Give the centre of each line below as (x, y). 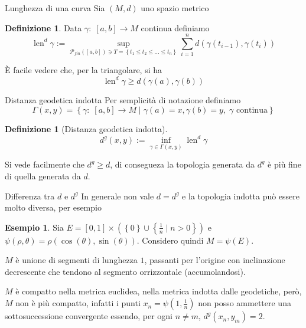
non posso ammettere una (245, 303)
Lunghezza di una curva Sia (55, 8)
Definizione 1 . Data (43, 27)
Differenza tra (30, 196)
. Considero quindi (170, 240)
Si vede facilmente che (45, 164)
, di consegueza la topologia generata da (183, 164)
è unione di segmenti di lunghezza (76, 260)
